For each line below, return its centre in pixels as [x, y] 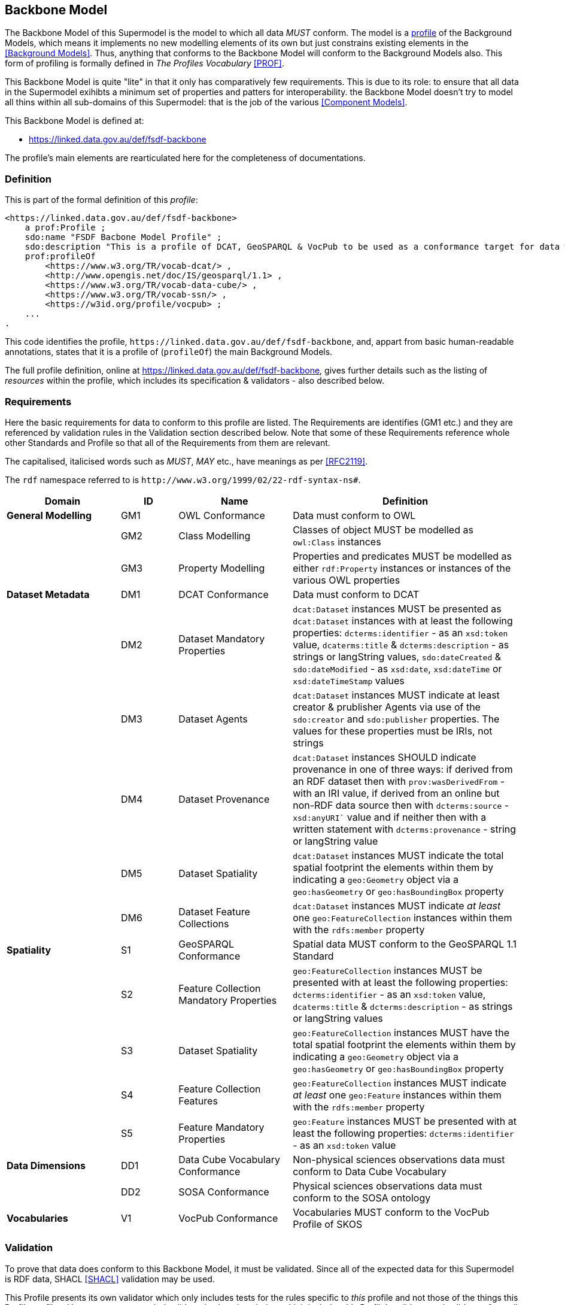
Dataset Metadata [48, 594]
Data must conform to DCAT [356, 594]
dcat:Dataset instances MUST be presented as [397, 609]
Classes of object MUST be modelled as [383, 529]
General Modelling [49, 515]
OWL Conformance [222, 515]
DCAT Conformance [224, 594]
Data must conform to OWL [354, 515]
